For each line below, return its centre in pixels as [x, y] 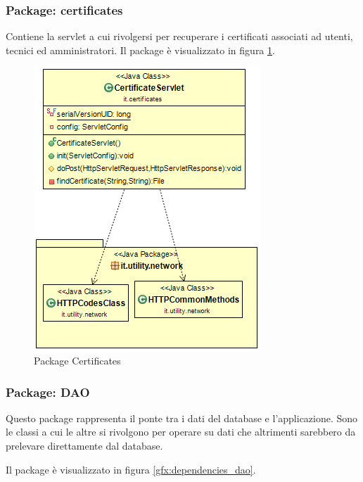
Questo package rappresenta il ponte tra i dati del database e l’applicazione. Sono [182, 418]
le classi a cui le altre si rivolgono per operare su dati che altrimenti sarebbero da [181, 432]
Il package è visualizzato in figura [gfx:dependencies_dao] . [131, 469]
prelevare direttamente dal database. [84, 445]
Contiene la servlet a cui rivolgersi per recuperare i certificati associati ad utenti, [179, 36]
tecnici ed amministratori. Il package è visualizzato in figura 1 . [140, 50]
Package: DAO [48, 392]
